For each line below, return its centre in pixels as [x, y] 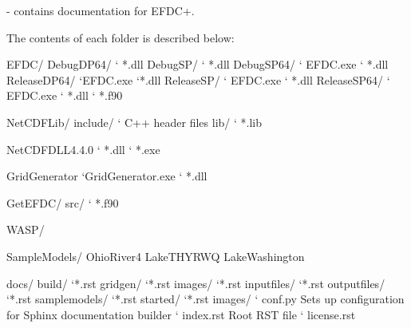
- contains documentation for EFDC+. [101, 10]
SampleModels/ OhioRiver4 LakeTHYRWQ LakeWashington [156, 256]
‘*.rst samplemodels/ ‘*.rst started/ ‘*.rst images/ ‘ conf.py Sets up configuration [205, 299]
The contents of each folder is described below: [121, 37]
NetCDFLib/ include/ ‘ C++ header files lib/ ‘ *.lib [134, 122]
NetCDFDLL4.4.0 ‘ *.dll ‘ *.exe [83, 149]
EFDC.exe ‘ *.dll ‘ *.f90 [65, 95]
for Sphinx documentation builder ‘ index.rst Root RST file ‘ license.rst [181, 314]
